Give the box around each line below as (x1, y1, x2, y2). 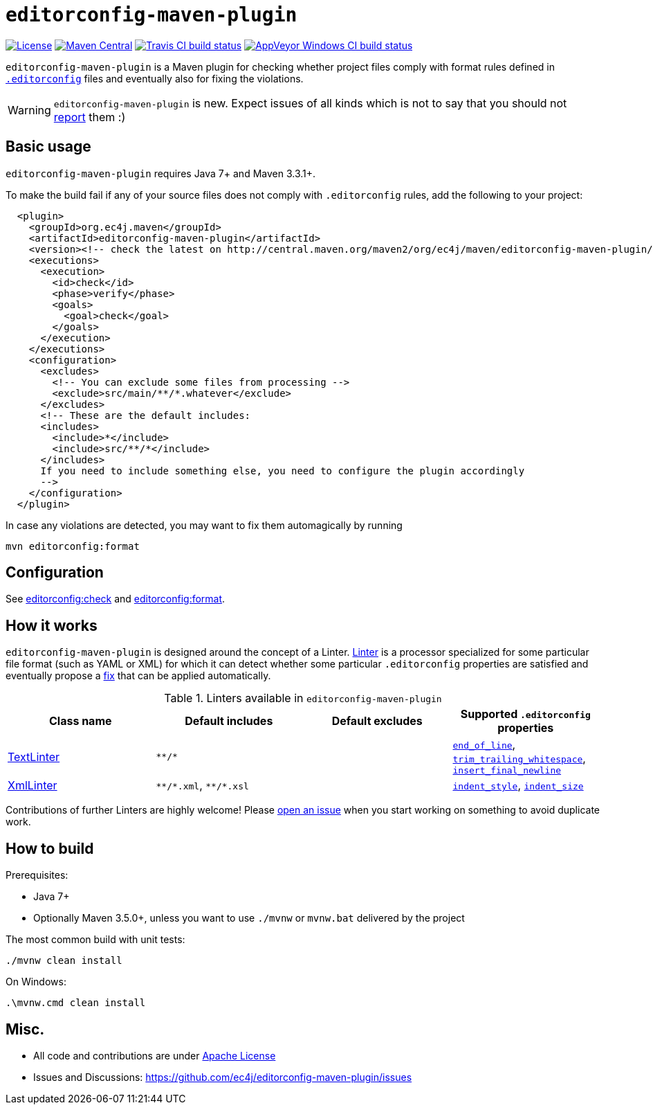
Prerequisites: (6, 869, 68, 881)
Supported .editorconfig (460, 707, 591, 722)
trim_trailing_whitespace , (452, 751, 586, 766)
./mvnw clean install (6, 955, 122, 967)
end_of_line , (452, 737, 516, 752)
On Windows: (6, 976, 66, 988)
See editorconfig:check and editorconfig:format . (6, 593, 226, 605)
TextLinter (8, 749, 60, 764)
